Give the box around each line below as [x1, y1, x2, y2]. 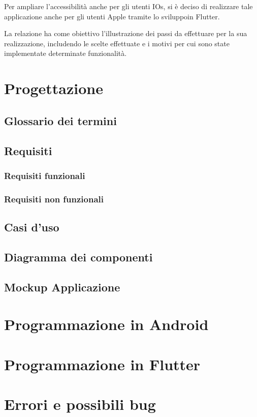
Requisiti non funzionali [4, 192, 104, 205]
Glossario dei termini [4, 112, 117, 128]
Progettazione [4, 78, 103, 99]
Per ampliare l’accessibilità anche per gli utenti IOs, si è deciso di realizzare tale [4, 1, 253, 11]
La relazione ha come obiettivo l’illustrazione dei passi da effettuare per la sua [4, 28, 247, 39]
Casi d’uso [4, 219, 59, 234]
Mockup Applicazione [4, 279, 120, 294]
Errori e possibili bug [4, 393, 156, 414]
